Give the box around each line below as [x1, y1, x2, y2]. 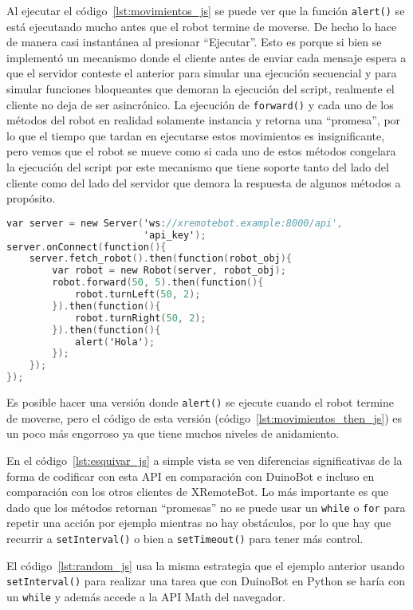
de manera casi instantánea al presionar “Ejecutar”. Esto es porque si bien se [6, 33, 382, 50]
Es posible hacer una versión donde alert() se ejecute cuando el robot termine [6, 394, 394, 411]
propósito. [6, 190, 56, 207]
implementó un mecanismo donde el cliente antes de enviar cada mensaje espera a [6, 49, 407, 65]
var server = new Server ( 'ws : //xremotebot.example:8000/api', [6, 217, 344, 229]
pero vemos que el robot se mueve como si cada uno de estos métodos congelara [6, 143, 396, 159]
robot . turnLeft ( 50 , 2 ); [74, 289, 201, 301]
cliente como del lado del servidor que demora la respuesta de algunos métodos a [6, 174, 401, 191]
